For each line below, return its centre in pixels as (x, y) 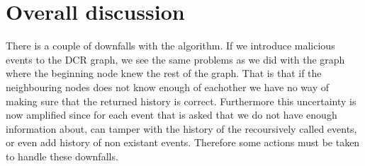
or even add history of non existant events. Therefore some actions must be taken (183, 142)
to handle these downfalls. (62, 156)
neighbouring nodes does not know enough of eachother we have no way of (168, 87)
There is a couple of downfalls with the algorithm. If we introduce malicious (170, 46)
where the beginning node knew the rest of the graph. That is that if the (164, 73)
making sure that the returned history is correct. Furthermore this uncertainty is (181, 101)
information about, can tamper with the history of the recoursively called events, (181, 128)
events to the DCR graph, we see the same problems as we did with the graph (175, 59)
